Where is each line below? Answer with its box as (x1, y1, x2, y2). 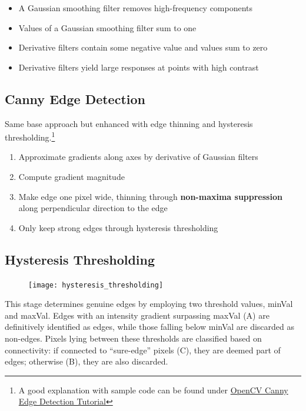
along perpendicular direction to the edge (18, 202, 168, 214)
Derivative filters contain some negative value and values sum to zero (18, 41, 268, 54)
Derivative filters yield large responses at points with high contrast (18, 61, 259, 73)
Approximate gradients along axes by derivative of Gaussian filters (18, 151, 258, 163)
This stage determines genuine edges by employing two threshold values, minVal (5, 298, 293, 310)
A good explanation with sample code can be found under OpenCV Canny (18, 383, 288, 396)
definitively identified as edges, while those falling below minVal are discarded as (5, 320, 295, 333)
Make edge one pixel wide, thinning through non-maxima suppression (18, 190, 282, 202)
